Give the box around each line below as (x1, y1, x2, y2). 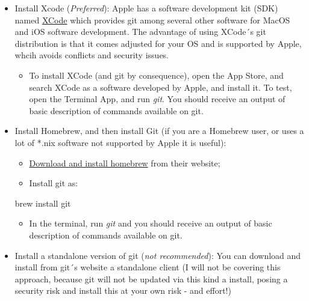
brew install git (14, 196, 71, 209)
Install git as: (29, 177, 78, 189)
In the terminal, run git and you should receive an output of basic (29, 217, 272, 230)
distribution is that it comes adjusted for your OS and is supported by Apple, (14, 37, 302, 49)
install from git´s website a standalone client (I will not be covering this (14, 261, 281, 273)
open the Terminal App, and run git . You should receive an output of (29, 93, 286, 105)
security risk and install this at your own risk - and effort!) (14, 284, 231, 297)
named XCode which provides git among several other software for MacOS (14, 13, 290, 26)
